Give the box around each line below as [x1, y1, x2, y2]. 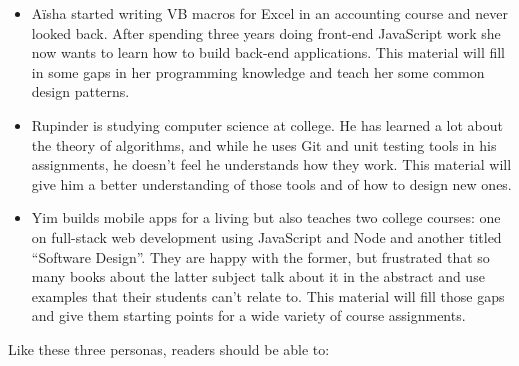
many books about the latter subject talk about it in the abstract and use [31, 266, 485, 287]
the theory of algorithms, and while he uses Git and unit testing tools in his [31, 134, 497, 155]
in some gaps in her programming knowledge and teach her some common [31, 61, 485, 82]
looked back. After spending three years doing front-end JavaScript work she [31, 22, 501, 43]
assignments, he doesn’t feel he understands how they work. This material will [31, 154, 512, 175]
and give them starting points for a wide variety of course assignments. [31, 305, 466, 326]
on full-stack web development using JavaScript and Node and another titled [31, 226, 502, 247]
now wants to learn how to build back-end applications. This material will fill [31, 42, 506, 63]
